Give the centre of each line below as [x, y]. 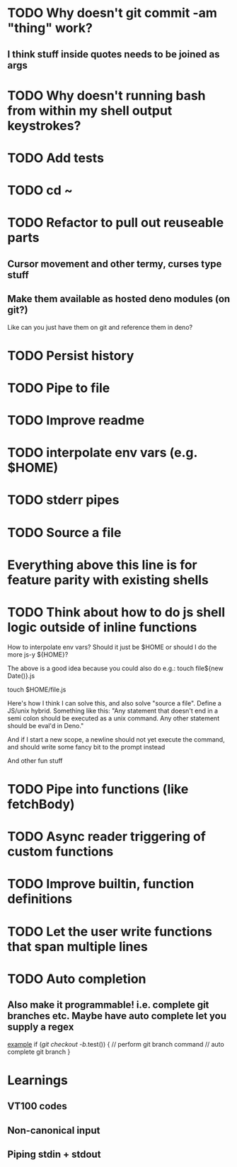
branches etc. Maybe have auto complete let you [117, 1016]
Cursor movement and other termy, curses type [115, 264]
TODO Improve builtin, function [101, 884]
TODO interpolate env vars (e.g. [103, 453]
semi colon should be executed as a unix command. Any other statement [114, 718]
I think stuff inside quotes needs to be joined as [114, 54]
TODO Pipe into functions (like [98, 789]
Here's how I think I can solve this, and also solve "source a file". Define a [114, 703]
